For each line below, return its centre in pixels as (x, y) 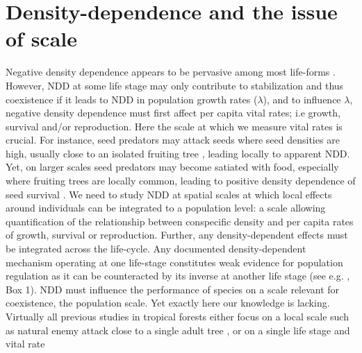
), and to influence (302, 99)
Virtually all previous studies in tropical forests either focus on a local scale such (177, 316)
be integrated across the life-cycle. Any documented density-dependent (156, 249)
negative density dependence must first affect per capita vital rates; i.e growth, (173, 113)
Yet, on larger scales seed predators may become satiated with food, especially (172, 167)
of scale (42, 38)
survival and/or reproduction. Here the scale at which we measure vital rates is (174, 126)
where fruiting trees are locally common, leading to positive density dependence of (181, 181)
